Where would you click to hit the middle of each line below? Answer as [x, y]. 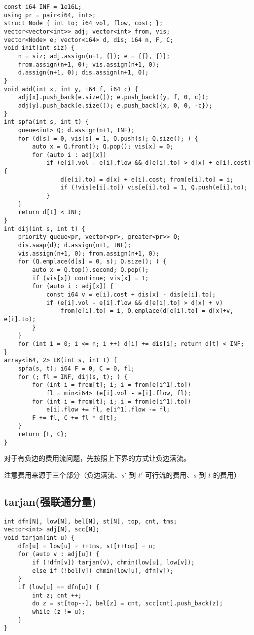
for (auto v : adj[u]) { [59, 554]
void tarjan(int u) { [39, 538]
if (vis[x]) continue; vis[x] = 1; [91, 278]
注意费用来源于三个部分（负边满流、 [63, 475]
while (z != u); [59, 612]
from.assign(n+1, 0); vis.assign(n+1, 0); [89, 64]
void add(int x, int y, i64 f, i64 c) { [71, 89]
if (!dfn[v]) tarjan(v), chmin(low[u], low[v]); [113, 563]
